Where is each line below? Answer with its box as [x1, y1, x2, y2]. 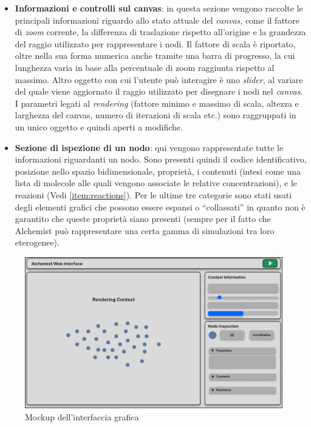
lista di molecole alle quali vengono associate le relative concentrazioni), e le [15, 177, 297, 189]
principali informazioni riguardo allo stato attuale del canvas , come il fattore [15, 13, 299, 26]
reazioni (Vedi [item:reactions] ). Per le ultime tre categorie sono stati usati [15, 188, 292, 201]
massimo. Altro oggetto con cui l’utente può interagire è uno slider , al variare [15, 73, 303, 86]
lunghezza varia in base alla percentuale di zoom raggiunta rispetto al [15, 61, 275, 73]
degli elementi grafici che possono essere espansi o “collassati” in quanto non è [15, 200, 306, 213]
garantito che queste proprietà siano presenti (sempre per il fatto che [15, 212, 271, 225]
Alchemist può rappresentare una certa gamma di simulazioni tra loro [15, 224, 275, 237]
